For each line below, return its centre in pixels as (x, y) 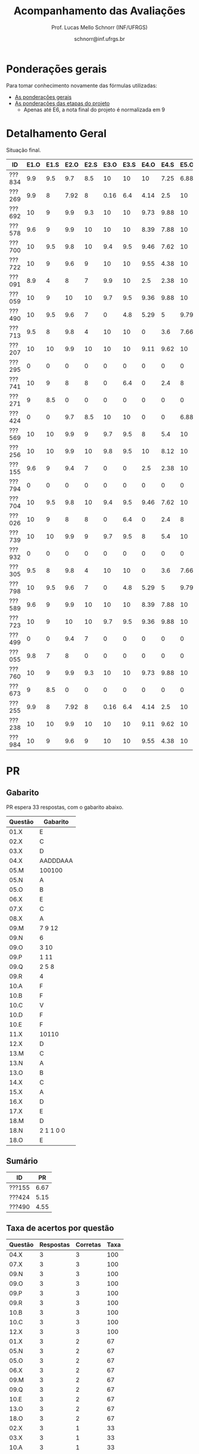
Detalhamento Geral (56, 133)
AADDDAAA (56, 860)
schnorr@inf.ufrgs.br (99, 39)
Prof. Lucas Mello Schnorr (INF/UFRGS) (99, 27)
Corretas (88, 1245)
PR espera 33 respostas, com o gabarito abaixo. (65, 807)
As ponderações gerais (43, 97)
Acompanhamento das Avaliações (99, 11)
